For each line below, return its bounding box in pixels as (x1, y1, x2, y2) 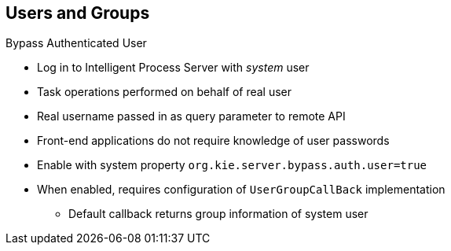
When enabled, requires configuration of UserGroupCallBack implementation (37, 183, 445, 197)
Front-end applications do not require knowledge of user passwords (37, 134, 390, 148)
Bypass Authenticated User (5, 36, 147, 50)
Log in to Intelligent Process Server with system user (37, 61, 310, 75)
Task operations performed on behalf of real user (37, 85, 292, 99)
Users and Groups (5, 3, 150, 23)
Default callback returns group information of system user (68, 207, 368, 221)
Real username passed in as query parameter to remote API (37, 109, 346, 124)
